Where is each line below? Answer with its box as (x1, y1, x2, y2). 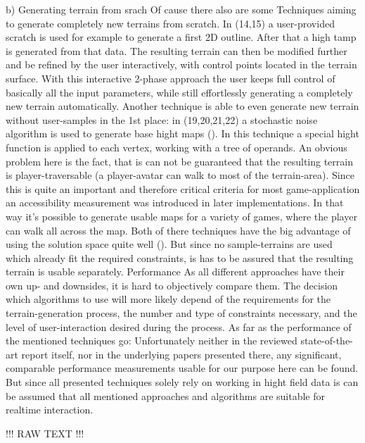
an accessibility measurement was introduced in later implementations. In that (6, 195, 344, 210)
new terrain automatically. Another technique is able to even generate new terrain (6, 99, 359, 113)
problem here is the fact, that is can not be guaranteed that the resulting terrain (6, 154, 353, 168)
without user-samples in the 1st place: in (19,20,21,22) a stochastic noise (6, 112, 318, 127)
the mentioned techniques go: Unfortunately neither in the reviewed (6, 333, 297, 348)
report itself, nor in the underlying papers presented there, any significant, (21, 347, 342, 361)
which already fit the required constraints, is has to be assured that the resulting (6, 250, 354, 265)
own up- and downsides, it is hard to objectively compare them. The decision (6, 277, 338, 292)
